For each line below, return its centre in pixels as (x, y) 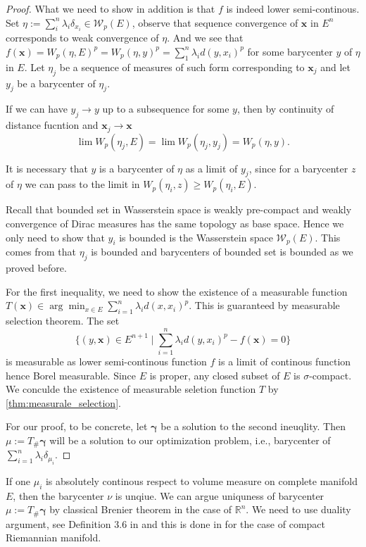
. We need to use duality (298, 509)
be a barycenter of (56, 83)
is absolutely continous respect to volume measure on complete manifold (201, 480)
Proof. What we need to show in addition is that (111, 8)
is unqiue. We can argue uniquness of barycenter (220, 495)
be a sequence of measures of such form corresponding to (182, 67)
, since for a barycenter (298, 168)
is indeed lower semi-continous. (293, 8)
